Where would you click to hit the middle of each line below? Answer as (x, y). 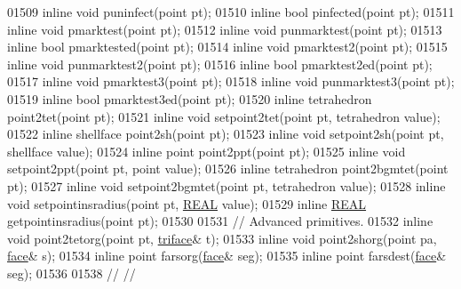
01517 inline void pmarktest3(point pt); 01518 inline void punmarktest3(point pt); (231, 81)
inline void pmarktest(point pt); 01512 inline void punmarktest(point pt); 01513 (225, 29)
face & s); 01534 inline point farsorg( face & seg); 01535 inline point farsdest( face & (227, 256)
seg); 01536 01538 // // (72, 273)
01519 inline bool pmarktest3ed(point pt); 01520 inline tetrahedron (190, 98)
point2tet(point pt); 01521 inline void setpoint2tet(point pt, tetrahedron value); (224, 116)
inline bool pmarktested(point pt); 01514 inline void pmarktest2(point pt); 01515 (227, 47)
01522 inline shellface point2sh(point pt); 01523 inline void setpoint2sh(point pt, (226, 134)
